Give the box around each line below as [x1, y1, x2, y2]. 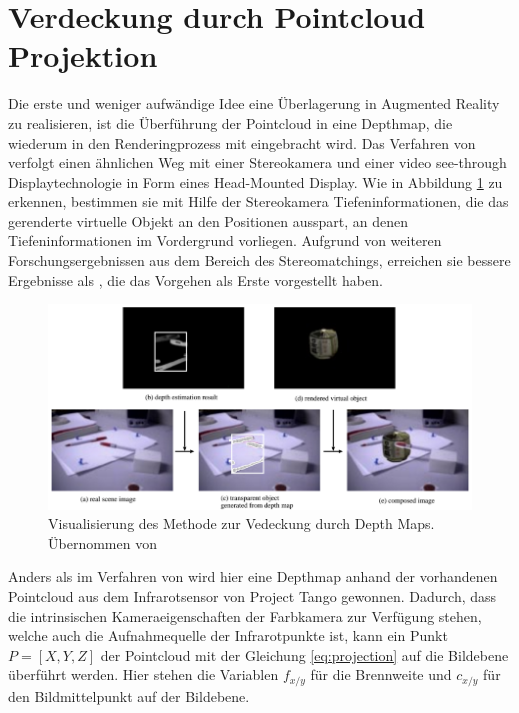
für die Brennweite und [310, 664, 452, 685]
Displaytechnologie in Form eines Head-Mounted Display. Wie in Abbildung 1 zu [8, 171, 503, 192]
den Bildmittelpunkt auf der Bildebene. [8, 685, 250, 706]
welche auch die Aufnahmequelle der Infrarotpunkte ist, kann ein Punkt [8, 625, 448, 646]
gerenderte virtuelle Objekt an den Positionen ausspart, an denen [8, 210, 409, 231]
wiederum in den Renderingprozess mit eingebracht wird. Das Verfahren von [8, 132, 476, 153]
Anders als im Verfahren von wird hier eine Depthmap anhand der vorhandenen [8, 566, 498, 587]
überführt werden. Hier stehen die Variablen [8, 664, 279, 685]
